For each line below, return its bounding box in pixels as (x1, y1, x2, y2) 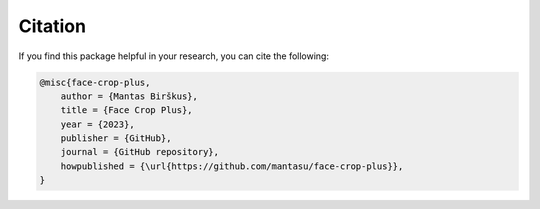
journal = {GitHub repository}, (60, 146, 220, 158)
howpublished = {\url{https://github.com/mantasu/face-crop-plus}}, (60, 160, 404, 172)
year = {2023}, (60, 118, 135, 130)
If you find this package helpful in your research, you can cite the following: (18, 50, 330, 62)
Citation (18, 15, 87, 37)
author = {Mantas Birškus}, (60, 90, 199, 102)
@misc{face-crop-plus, (39, 76, 151, 88)
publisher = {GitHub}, (60, 133, 172, 144)
